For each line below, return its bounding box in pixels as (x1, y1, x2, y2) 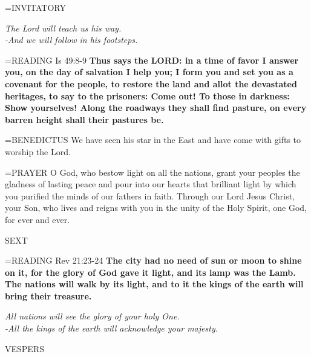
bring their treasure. (5, 289, 92, 302)
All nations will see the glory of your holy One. (5, 310, 180, 322)
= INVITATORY (5, 1, 66, 13)
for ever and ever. (5, 213, 70, 225)
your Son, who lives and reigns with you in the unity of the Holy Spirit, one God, (5, 201, 307, 214)
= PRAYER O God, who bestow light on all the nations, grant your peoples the (5, 165, 300, 178)
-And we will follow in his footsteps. (5, 33, 138, 46)
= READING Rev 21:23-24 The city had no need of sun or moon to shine (5, 254, 302, 267)
